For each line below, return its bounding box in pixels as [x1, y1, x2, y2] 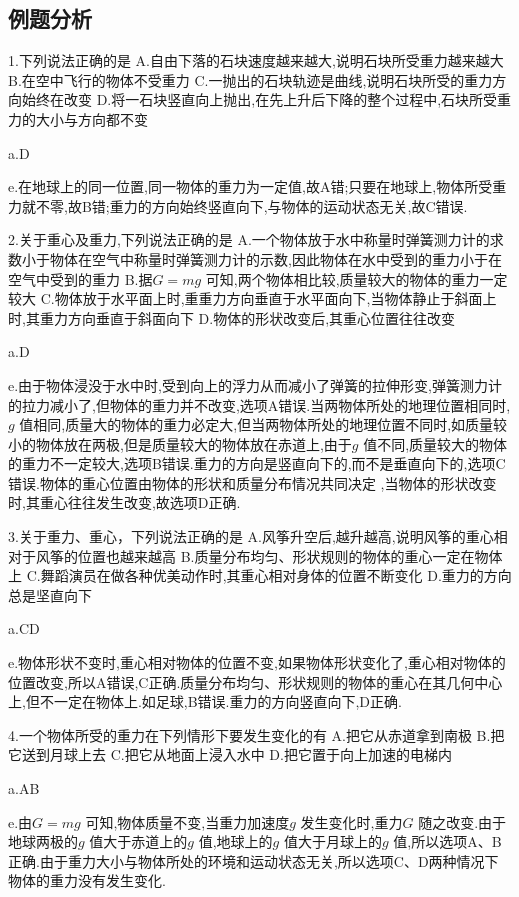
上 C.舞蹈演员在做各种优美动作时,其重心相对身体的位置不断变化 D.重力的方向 [8, 565, 512, 586]
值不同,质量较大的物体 [363, 433, 508, 454]
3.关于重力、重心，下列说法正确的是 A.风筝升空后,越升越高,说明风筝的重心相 [8, 526, 508, 547]
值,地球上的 [198, 831, 273, 852]
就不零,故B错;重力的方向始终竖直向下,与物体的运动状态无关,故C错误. [21, 195, 468, 216]
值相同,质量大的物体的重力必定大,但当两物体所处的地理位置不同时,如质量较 [19, 414, 508, 435]
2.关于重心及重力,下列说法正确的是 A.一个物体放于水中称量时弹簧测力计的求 [8, 229, 504, 250]
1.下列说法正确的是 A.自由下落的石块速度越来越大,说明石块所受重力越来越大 [8, 50, 504, 71]
